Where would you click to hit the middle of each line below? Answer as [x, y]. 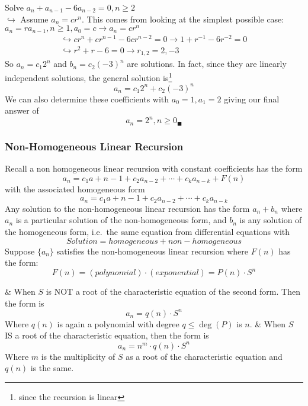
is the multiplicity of [78, 356]
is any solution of [271, 220]
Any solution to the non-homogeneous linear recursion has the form [127, 208]
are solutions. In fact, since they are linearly [207, 64]
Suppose [20, 251]
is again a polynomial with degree [118, 323]
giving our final [252, 99]
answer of [22, 110]
